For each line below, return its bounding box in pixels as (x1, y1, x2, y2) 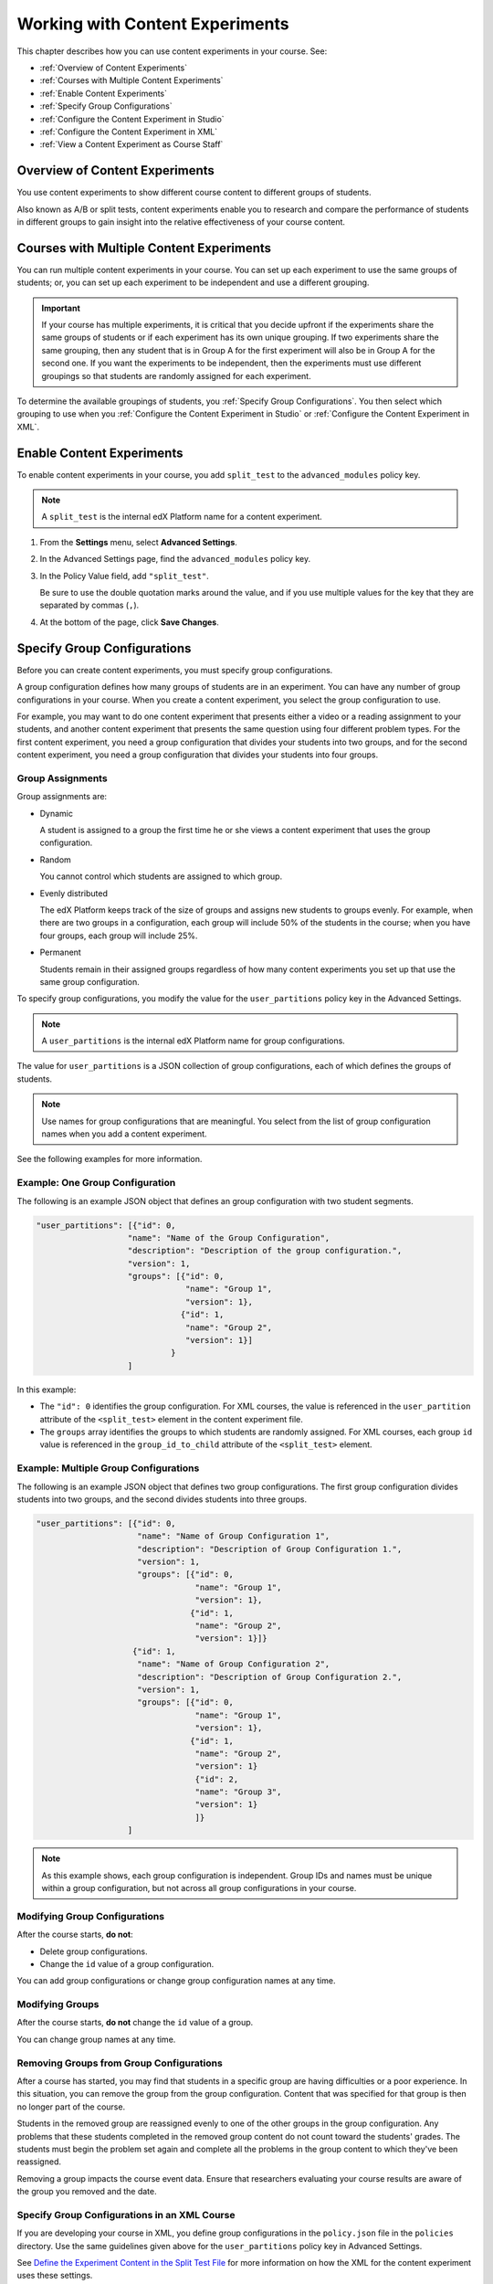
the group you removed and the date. (16, 2186, 157, 2197)
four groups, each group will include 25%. (39, 930, 198, 941)
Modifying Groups (16, 1998, 100, 2011)
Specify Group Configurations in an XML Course (16, 2208, 236, 2221)
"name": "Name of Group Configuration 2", (137, 1659, 330, 1669)
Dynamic (39, 808, 73, 819)
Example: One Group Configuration (16, 1177, 176, 1190)
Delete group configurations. (39, 1946, 148, 1957)
